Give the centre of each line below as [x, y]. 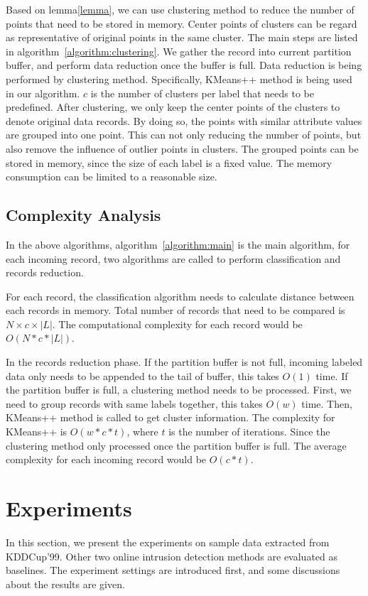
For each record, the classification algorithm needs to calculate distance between [180, 296]
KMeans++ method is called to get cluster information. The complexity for [171, 417]
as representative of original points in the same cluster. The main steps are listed [182, 37]
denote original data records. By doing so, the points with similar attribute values [184, 120]
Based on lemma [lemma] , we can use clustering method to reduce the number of [180, 9]
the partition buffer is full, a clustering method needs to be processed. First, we [179, 390]
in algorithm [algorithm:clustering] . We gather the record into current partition [179, 51]
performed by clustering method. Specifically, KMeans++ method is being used [179, 78]
